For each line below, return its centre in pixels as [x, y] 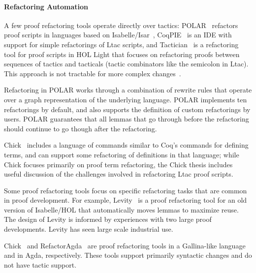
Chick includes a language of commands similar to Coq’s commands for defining [126, 145]
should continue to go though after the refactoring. [80, 128]
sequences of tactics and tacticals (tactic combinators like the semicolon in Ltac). [126, 64]
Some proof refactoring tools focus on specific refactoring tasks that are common [126, 190]
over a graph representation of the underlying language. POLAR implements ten [126, 99]
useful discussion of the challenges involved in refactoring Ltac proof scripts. [119, 174]
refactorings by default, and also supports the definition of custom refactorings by [127, 109]
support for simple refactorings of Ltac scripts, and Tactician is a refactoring [121, 44]
